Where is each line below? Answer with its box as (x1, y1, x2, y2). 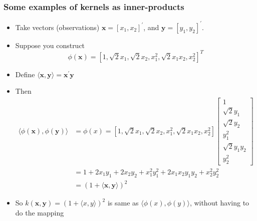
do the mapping (15, 207, 64, 217)
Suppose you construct (15, 40, 85, 50)
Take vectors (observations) (15, 22, 100, 32)
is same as (107, 197, 139, 208)
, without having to (189, 197, 249, 208)
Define (15, 69, 35, 79)
